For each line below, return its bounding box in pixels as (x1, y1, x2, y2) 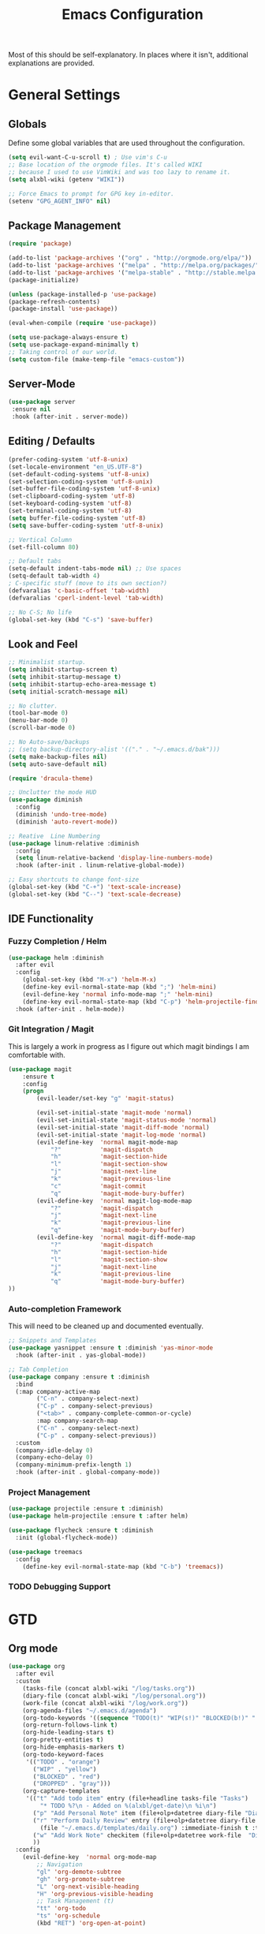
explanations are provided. (8, 58, 95, 68)
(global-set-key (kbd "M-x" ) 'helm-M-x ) (22, 976, 157, 984)
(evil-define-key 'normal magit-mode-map (36, 1138, 178, 1146)
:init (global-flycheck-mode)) (15, 1534, 118, 1542)
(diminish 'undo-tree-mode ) (15, 811, 108, 819)
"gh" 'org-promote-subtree (36, 1875, 125, 1883)
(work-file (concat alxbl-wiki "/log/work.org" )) (22, 1699, 189, 1707)
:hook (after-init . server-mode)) (11, 413, 129, 421)
